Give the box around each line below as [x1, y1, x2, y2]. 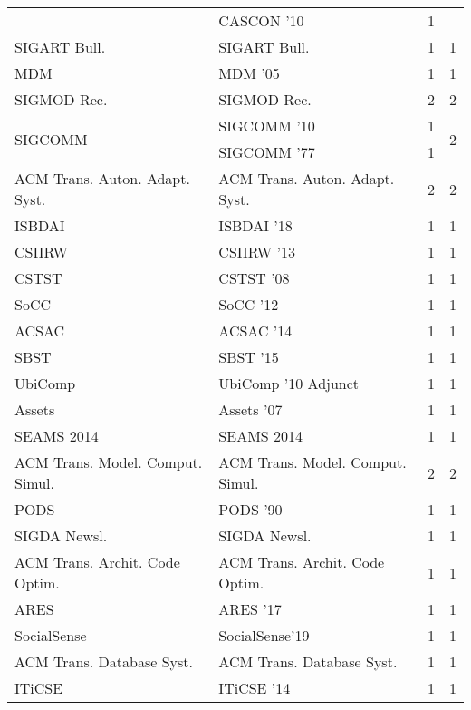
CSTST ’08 [218, 267, 290, 288]
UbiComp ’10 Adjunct [218, 373, 360, 394]
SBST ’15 [218, 346, 279, 367]
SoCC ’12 [218, 294, 279, 315]
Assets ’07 [218, 399, 283, 420]
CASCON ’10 [218, 10, 304, 31]
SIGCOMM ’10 [218, 115, 315, 136]
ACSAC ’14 [218, 320, 293, 341]
